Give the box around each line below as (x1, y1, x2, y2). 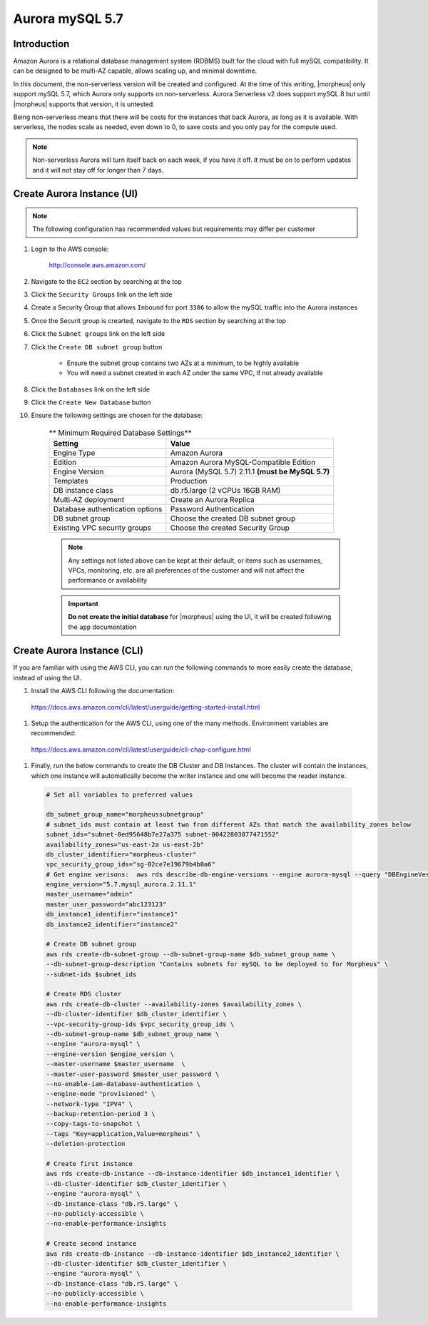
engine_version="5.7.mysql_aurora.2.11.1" (46, 881, 197, 889)
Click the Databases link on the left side (31, 385, 150, 394)
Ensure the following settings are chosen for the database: (31, 411, 203, 420)
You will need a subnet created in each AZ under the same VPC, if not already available (66, 369, 323, 377)
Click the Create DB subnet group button (31, 342, 163, 351)
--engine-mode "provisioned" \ (46, 1090, 156, 1098)
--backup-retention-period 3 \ (46, 1110, 156, 1118)
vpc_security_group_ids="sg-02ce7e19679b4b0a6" (46, 860, 215, 869)
